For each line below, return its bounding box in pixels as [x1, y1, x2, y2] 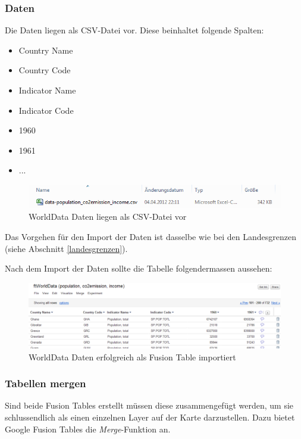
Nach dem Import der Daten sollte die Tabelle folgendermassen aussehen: [5, 262, 272, 275]
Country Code [18, 64, 71, 76]
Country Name [18, 43, 73, 56]
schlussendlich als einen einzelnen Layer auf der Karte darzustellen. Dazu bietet [5, 410, 295, 423]
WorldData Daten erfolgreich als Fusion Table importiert [29, 350, 236, 363]
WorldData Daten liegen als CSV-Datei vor [29, 210, 187, 223]
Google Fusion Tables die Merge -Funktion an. [5, 422, 171, 435]
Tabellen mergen [5, 376, 86, 391]
